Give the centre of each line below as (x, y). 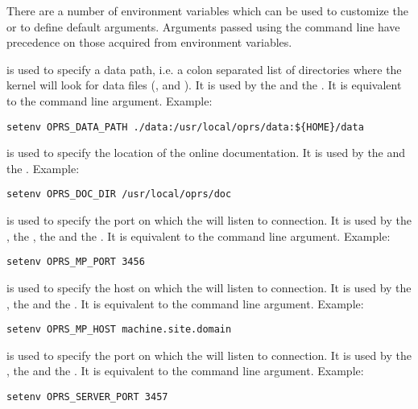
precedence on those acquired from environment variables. (149, 42)
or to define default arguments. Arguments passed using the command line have (203, 26)
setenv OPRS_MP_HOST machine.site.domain (119, 330)
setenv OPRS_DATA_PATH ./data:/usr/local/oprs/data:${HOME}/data (185, 127)
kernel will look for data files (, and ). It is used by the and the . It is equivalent (204, 85)
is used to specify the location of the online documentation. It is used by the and (206, 153)
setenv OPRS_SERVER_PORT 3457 (87, 397)
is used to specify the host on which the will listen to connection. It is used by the (209, 287)
